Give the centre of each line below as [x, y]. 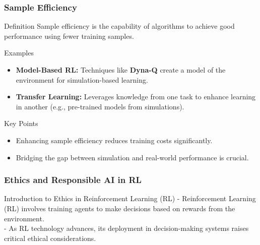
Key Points [21, 123]
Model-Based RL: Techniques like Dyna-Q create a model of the [121, 70]
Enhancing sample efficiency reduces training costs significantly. [114, 140]
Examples [19, 53]
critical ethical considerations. [50, 238]
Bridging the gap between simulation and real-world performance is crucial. [132, 157]
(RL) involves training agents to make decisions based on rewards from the [120, 208]
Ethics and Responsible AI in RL [73, 180]
